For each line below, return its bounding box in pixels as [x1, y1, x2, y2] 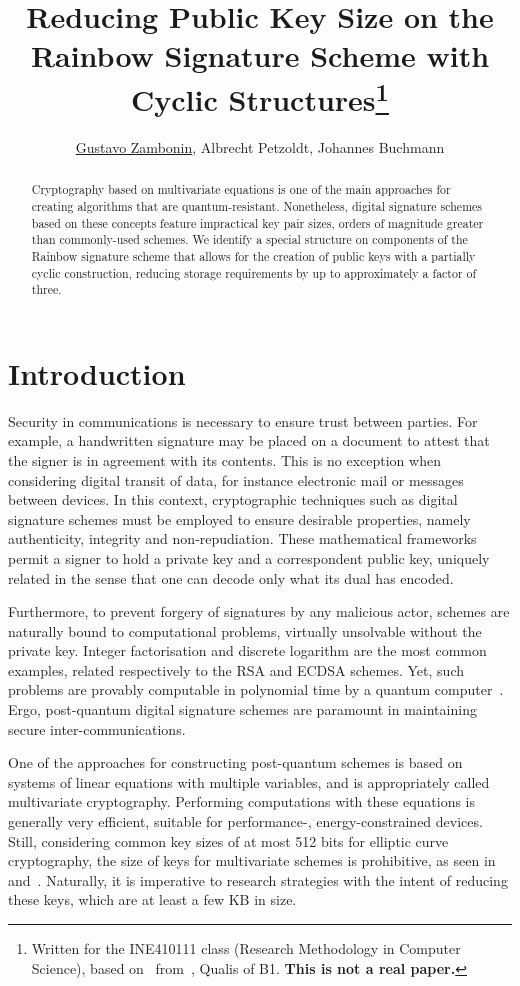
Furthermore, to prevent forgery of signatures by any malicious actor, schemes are [8, 601, 510, 622]
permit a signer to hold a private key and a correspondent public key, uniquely [8, 547, 490, 568]
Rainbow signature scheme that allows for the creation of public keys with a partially [31, 247, 476, 264]
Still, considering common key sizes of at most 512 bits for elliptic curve [8, 830, 449, 851]
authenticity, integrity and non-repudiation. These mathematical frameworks [8, 528, 477, 549]
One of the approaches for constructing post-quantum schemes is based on [8, 752, 463, 773]
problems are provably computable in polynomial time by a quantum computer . [8, 679, 504, 700]
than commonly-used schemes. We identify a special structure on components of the [31, 231, 468, 248]
